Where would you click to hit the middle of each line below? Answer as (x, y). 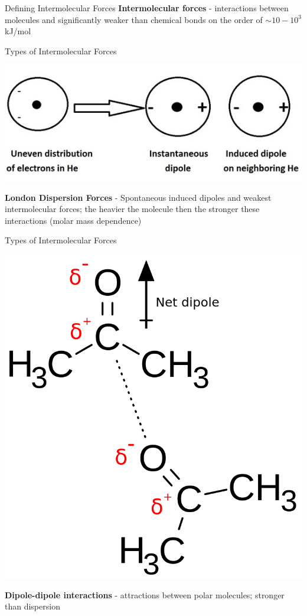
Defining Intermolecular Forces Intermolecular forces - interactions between (147, 8)
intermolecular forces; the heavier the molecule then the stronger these (132, 209)
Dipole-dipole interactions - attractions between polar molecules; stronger (145, 594)
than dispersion (32, 606)
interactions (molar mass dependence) (73, 220)
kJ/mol (18, 31)
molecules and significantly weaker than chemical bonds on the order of (134, 19)
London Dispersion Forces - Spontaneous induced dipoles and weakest (138, 197)
